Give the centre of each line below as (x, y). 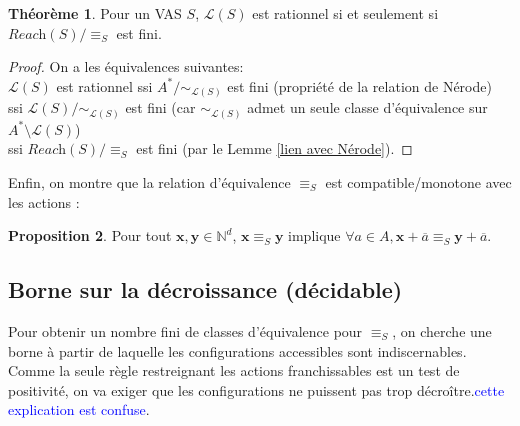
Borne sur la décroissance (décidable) (205, 289)
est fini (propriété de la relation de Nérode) (359, 85)
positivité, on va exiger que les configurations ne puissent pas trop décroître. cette (256, 389)
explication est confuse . (79, 409)
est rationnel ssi (104, 85)
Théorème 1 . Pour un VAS (95, 13)
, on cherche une (442, 330)
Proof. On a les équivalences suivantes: (126, 66)
